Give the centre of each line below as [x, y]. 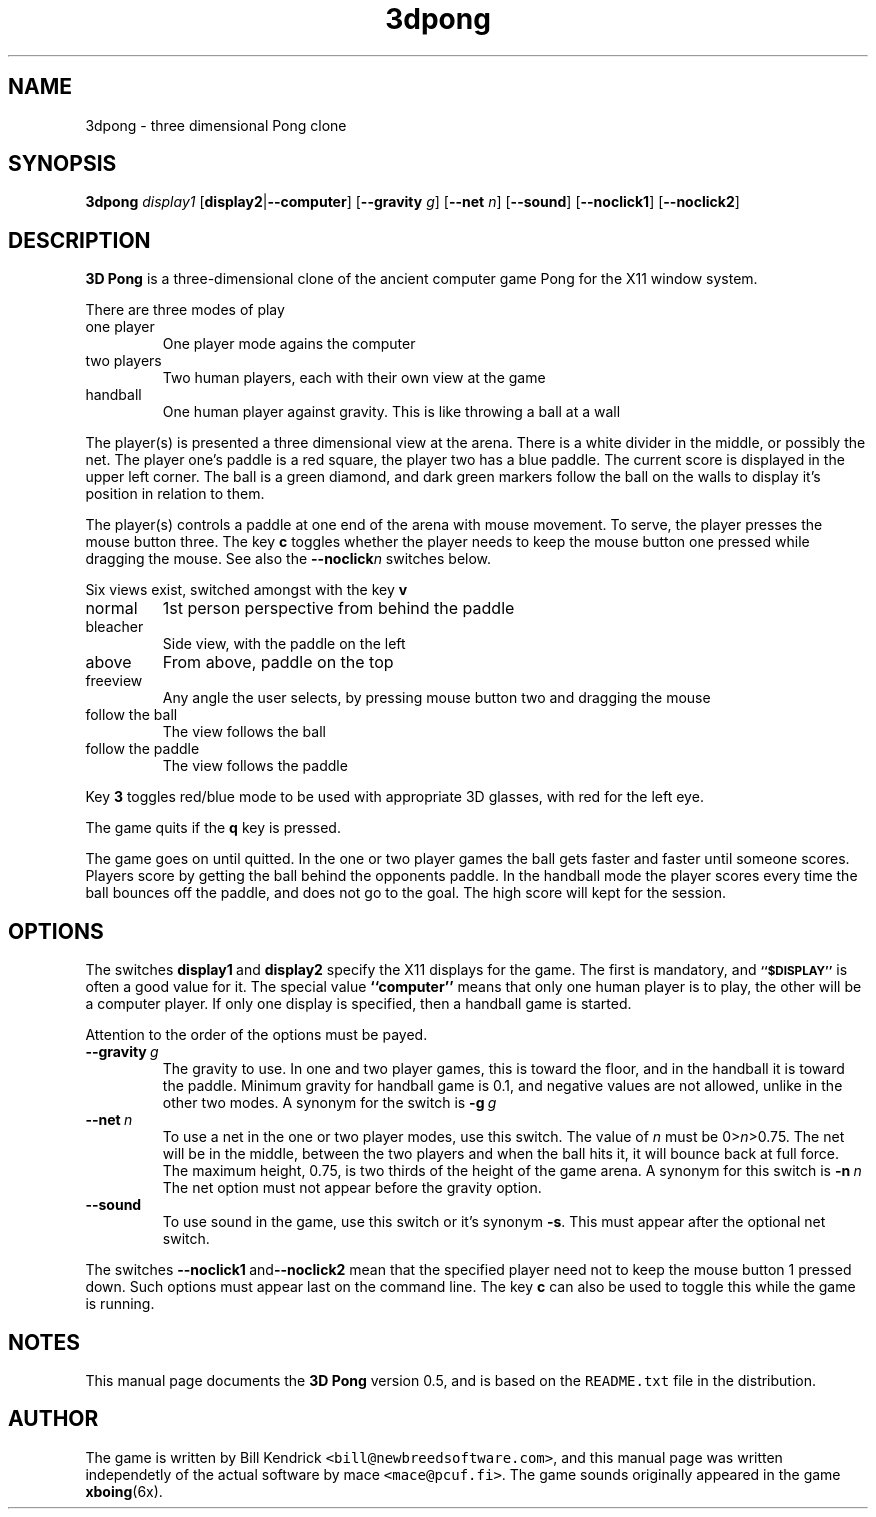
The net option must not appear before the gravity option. [352, 1188]
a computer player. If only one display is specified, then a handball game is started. [358, 1004]
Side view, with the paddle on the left [284, 644]
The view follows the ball [244, 732]
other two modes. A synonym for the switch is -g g [329, 1103]
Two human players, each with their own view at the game [354, 378]
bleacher [114, 627]
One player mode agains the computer [289, 344]
